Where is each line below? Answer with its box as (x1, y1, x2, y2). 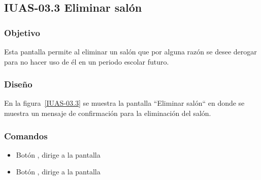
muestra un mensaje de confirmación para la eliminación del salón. (4, 108, 211, 118)
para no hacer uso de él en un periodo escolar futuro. (4, 56, 169, 67)
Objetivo (4, 26, 40, 39)
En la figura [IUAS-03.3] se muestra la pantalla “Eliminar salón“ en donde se (4, 98, 245, 108)
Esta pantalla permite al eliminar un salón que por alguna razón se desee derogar (4, 46, 257, 56)
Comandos (4, 129, 48, 142)
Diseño (4, 78, 32, 91)
